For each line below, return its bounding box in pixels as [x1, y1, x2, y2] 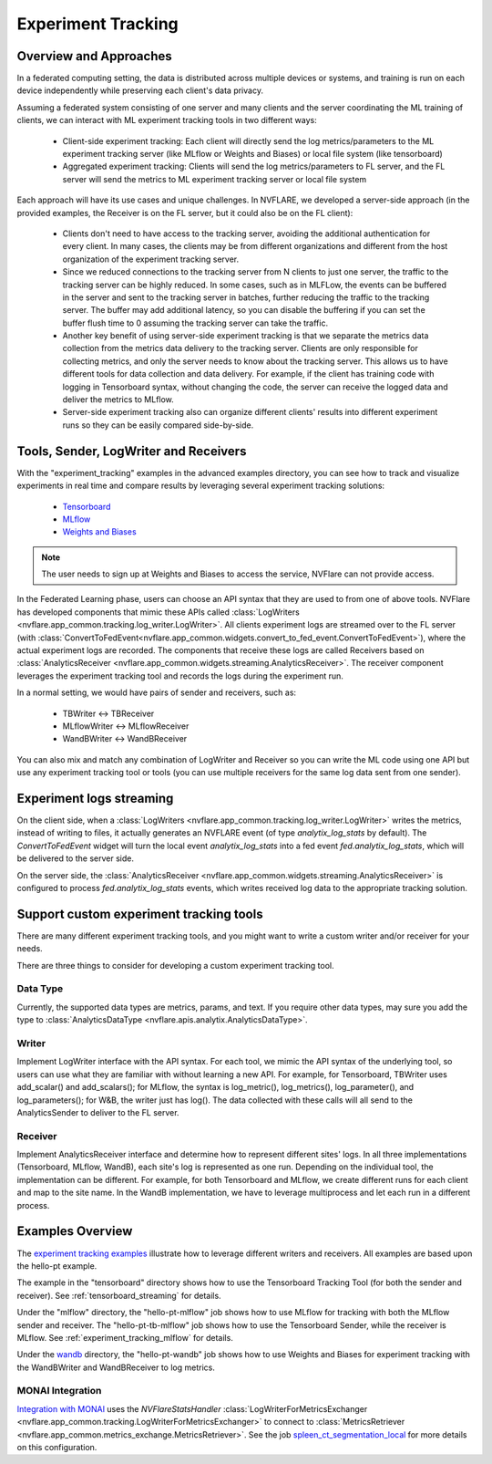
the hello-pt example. [16, 1260, 97, 1272]
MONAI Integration [16, 1385, 102, 1397]
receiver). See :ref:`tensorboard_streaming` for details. [16, 1290, 222, 1301]
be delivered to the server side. [16, 853, 134, 864]
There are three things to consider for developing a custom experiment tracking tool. [16, 960, 334, 971]
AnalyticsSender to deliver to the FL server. [16, 1106, 179, 1117]
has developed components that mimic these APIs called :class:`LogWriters [16, 607, 300, 618]
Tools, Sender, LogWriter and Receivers [16, 443, 247, 459]
